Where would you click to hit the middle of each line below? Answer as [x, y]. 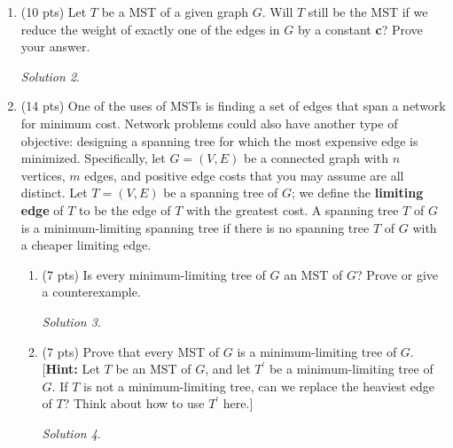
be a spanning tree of [221, 193]
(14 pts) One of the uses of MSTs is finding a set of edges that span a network [233, 106]
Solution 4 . [71, 433]
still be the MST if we [368, 12]
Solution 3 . [71, 321]
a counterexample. [91, 292]
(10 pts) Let [54, 12]
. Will [277, 12]
